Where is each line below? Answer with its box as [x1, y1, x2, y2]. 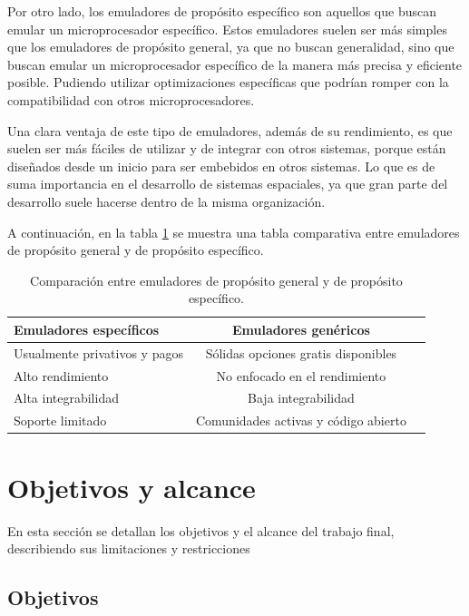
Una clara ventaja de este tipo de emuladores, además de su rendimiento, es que [7, 121, 453, 140]
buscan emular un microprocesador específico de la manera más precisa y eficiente [7, 54, 463, 73]
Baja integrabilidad [248, 388, 355, 407]
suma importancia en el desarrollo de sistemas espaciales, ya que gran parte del [7, 174, 448, 193]
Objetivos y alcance [7, 468, 256, 505]
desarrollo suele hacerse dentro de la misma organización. [7, 191, 326, 210]
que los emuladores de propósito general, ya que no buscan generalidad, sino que [7, 37, 454, 56]
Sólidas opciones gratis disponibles [205, 343, 397, 362]
